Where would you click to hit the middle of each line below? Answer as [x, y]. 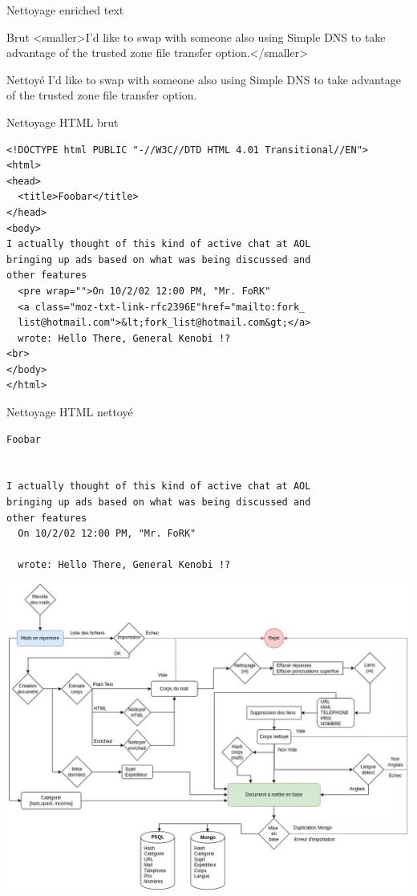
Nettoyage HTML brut [63, 122]
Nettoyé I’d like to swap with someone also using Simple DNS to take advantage [204, 79]
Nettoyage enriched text [65, 10]
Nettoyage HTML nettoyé [70, 412]
